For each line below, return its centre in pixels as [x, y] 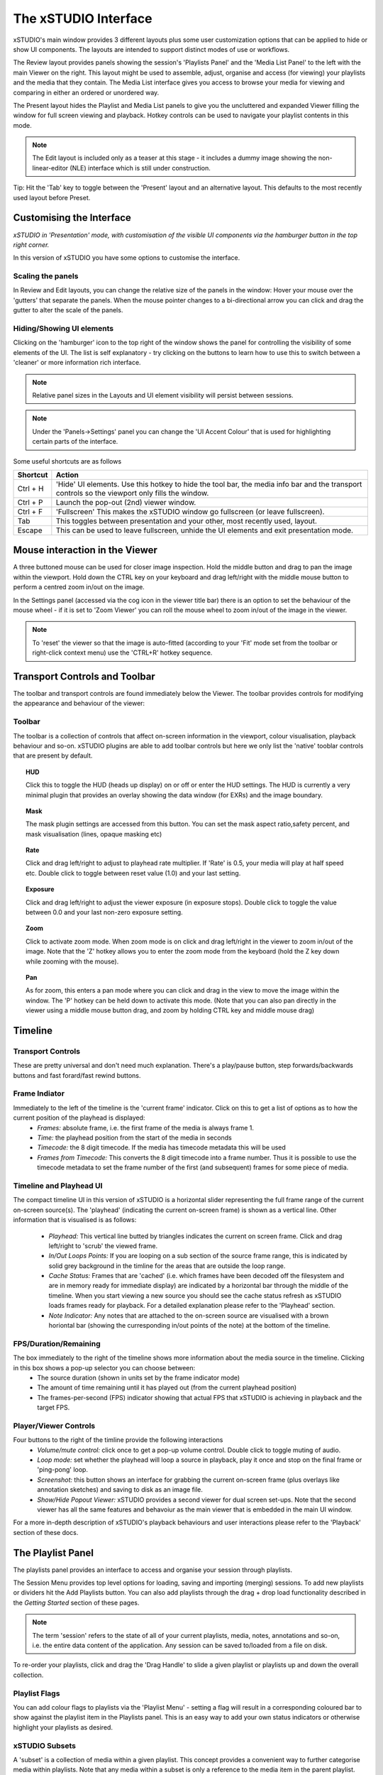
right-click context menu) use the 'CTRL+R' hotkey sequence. [122, 652]
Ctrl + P [30, 502]
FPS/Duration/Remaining [57, 1343]
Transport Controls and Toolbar [84, 676]
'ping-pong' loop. [63, 1470]
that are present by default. [53, 755]
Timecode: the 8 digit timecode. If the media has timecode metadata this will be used [162, 1147]
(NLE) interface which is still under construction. [140, 168]
